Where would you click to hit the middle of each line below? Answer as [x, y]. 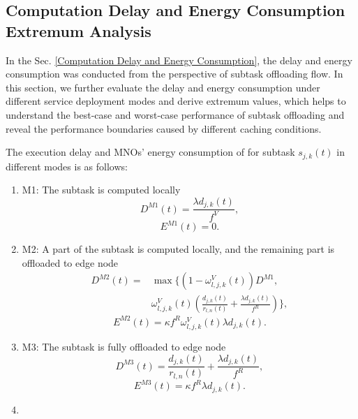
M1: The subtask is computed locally [101, 190]
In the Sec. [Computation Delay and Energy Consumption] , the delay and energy [179, 60]
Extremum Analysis [79, 30]
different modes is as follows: [67, 166]
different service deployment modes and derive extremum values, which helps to [176, 101]
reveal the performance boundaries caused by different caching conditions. [164, 128]
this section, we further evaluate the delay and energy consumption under [163, 87]
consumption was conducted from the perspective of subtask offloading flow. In [174, 74]
